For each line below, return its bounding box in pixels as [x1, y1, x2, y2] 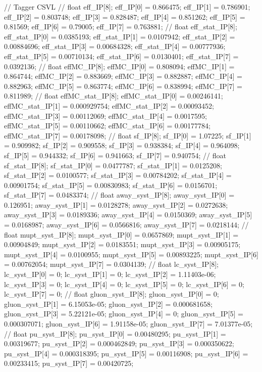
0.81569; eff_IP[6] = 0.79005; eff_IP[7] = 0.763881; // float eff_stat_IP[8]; [4, 21, 237, 32]
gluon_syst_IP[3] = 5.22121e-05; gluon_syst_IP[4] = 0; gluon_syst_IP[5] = [4, 308, 243, 319]
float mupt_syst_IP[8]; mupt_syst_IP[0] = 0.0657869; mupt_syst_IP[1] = [4, 229, 239, 240]
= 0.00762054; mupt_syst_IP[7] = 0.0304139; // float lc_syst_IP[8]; [4, 259, 219, 269]
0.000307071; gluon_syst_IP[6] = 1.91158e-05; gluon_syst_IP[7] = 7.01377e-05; [4, 318, 253, 329]
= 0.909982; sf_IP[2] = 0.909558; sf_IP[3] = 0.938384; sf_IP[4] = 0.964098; [4, 140, 240, 151]
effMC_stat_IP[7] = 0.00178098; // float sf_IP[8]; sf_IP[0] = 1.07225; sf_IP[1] [4, 130, 251, 141]
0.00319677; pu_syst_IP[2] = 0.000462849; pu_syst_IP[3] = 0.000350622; [4, 338, 234, 349]
